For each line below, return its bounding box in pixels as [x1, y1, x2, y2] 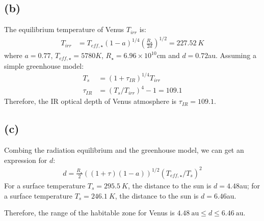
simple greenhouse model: [4, 60, 84, 71]
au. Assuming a [208, 50, 256, 61]
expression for [4, 154, 47, 165]
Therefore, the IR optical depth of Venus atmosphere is [4, 96, 177, 106]
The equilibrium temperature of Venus [4, 24, 124, 35]
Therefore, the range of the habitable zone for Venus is [4, 207, 175, 218]
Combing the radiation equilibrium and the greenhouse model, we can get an [4, 145, 244, 155]
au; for [239, 180, 260, 190]
